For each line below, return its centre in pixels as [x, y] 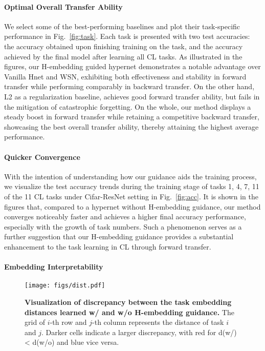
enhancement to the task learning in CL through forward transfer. [108, 246]
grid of [35, 322]
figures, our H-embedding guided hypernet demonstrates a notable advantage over [132, 66]
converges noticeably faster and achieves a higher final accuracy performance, [125, 216]
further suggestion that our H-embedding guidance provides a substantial [119, 236]
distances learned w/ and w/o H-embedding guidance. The [129, 312]
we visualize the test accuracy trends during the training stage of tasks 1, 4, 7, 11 [132, 186]
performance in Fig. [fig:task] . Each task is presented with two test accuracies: [127, 36]
